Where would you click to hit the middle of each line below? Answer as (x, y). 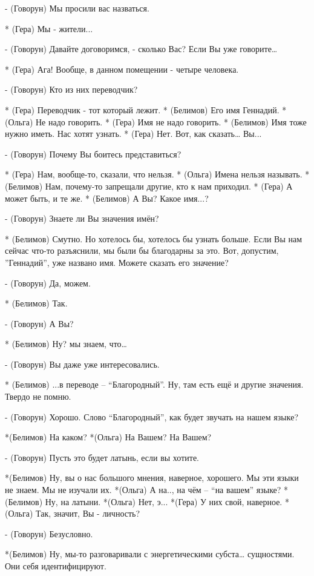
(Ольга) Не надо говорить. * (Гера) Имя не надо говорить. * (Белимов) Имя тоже (156, 121)
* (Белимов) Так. (36, 303)
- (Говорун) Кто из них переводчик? (71, 89)
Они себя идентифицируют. (56, 566)
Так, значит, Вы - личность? (88, 513)
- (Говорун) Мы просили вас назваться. (77, 8)
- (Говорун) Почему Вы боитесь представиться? (93, 154)
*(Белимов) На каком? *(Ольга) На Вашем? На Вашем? (108, 437)
